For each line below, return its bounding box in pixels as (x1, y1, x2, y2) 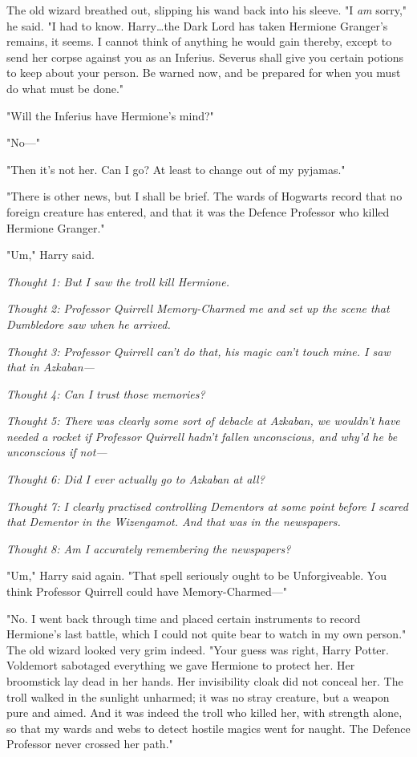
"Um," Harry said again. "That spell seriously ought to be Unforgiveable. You (6, 567, 387, 584)
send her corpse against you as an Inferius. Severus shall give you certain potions (6, 48, 404, 65)
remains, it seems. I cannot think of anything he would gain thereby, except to (6, 33, 392, 50)
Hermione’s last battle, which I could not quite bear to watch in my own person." (6, 625, 407, 642)
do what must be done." (6, 79, 124, 96)
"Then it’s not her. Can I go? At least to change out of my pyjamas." (6, 160, 346, 177)
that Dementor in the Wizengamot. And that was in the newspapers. (6, 513, 341, 530)
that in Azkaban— (6, 358, 95, 375)
